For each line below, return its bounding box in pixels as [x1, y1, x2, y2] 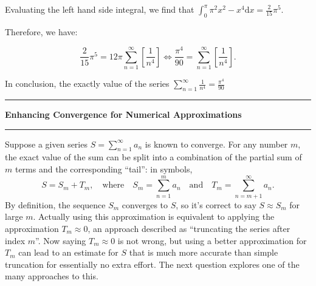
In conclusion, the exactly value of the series [5, 77, 170, 90]
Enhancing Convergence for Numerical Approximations [5, 108, 242, 121]
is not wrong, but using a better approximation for [117, 234, 307, 247]
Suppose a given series [5, 137, 88, 150]
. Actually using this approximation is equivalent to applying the [33, 210, 275, 223]
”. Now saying [35, 234, 86, 247]
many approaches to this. [5, 270, 98, 282]
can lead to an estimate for [18, 246, 118, 259]
